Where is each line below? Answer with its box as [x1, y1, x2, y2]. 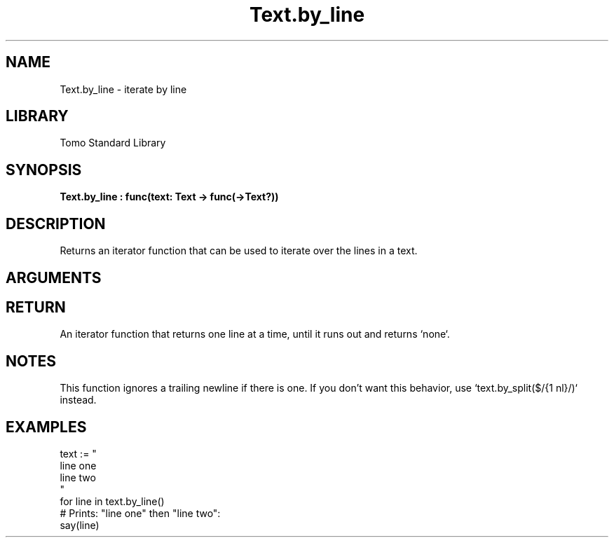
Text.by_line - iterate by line [60, 83, 187, 95]
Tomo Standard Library [60, 137, 166, 149]
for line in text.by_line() [60, 495, 165, 508]
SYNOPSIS [6, 160, 82, 179]
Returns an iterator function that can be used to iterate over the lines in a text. [60, 245, 418, 257]
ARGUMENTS [6, 268, 102, 287]
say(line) [60, 519, 100, 532]
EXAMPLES [6, 418, 87, 436]
